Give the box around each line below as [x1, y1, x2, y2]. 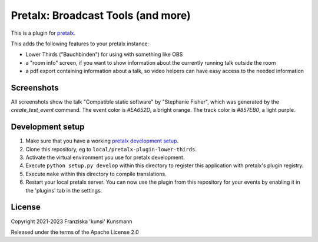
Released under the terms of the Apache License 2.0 [11, 228, 140, 236]
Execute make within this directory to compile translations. [25, 170, 167, 177]
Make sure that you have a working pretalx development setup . [25, 137, 179, 144]
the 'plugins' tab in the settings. [25, 187, 102, 194]
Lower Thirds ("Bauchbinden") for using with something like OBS [25, 51, 183, 58]
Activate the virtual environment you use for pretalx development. [25, 154, 185, 161]
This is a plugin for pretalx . [11, 29, 76, 37]
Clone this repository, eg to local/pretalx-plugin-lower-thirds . [25, 145, 197, 153]
